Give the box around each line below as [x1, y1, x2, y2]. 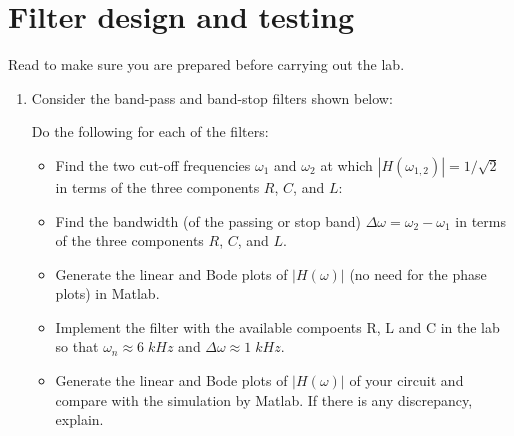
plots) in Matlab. [55, 283, 160, 304]
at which [320, 154, 373, 175]
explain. [55, 409, 104, 430]
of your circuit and [349, 370, 464, 391]
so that [55, 336, 99, 357]
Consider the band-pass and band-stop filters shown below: [31, 87, 393, 108]
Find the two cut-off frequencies [55, 154, 251, 175]
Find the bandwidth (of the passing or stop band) [55, 210, 362, 231]
